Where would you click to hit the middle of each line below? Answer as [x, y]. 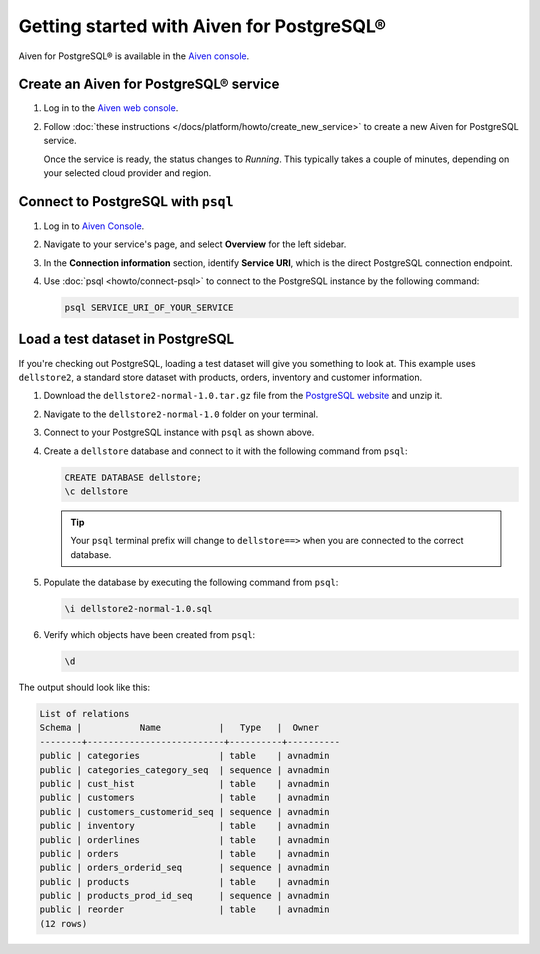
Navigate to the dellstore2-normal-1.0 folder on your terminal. [181, 414]
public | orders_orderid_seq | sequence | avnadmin [184, 868]
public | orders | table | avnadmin [184, 853]
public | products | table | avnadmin [184, 881]
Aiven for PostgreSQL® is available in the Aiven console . [134, 56]
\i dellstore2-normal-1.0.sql [138, 609]
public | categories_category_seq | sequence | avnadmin [184, 769]
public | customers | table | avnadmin [184, 798]
